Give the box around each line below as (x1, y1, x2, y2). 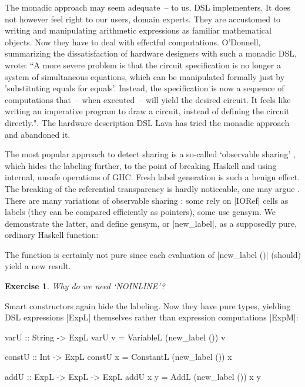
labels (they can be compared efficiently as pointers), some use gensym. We (5, 206, 276, 218)
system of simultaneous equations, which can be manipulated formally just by (5, 70, 285, 82)
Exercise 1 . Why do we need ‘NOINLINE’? (5, 280, 165, 292)
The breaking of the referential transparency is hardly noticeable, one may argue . (5, 182, 300, 194)
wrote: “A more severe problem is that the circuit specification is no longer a (5, 58, 281, 71)
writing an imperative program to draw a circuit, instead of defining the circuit (5, 105, 290, 117)
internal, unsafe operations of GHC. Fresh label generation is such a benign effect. (5, 171, 300, 183)
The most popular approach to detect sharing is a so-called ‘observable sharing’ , (5, 148, 296, 160)
